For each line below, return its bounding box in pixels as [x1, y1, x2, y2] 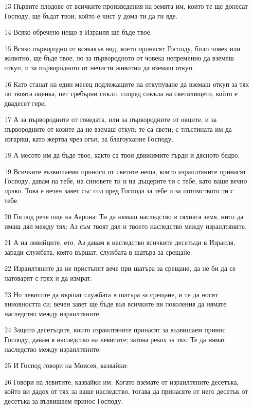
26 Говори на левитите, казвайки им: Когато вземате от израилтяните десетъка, [4, 376, 239, 387]
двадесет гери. [4, 98, 47, 108]
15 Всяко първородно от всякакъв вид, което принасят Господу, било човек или [4, 43, 241, 53]
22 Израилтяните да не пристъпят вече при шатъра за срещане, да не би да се [4, 263, 236, 273]
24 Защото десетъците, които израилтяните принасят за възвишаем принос [4, 325, 226, 335]
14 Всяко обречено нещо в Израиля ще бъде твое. [4, 27, 152, 37]
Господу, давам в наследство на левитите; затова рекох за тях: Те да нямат [4, 334, 225, 345]
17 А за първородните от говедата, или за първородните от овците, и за [4, 114, 217, 124]
